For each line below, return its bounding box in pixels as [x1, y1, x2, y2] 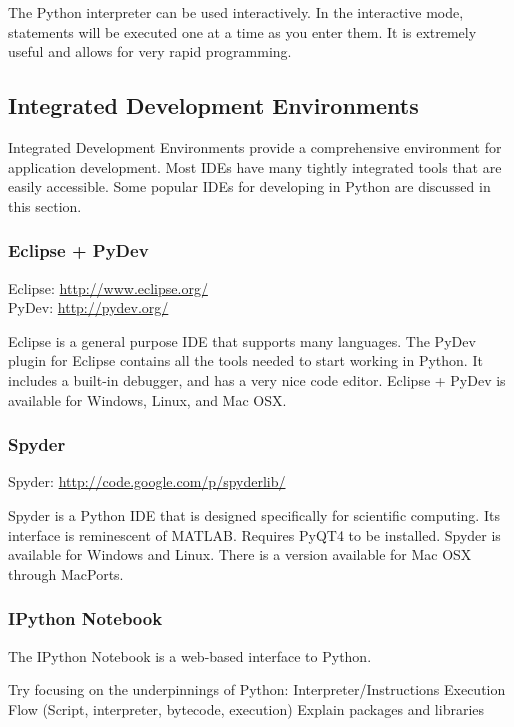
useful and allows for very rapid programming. [8, 41, 292, 62]
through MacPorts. [8, 563, 124, 584]
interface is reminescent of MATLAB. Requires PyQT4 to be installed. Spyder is [8, 524, 501, 545]
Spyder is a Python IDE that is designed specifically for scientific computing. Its [8, 504, 500, 525]
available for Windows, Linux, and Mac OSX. [8, 389, 287, 410]
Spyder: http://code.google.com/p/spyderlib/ [8, 471, 286, 492]
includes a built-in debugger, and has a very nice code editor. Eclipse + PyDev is [8, 369, 506, 390]
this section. [8, 195, 82, 216]
